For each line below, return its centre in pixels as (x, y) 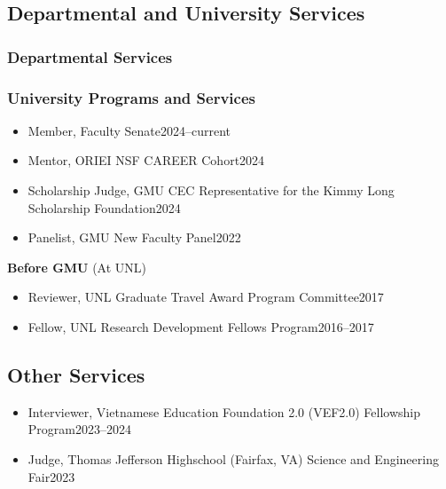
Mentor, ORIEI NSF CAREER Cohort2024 (146, 160)
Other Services (76, 374)
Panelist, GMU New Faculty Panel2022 (134, 237)
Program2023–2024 (79, 429)
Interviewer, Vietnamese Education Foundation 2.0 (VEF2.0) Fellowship (224, 411)
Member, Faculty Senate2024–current (129, 130)
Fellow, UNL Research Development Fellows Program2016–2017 (201, 327)
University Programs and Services (131, 97)
